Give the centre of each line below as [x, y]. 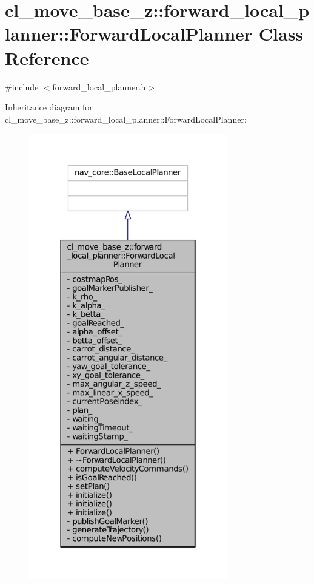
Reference [47, 57]
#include [22, 87]
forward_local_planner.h [99, 87]
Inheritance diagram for [49, 107]
